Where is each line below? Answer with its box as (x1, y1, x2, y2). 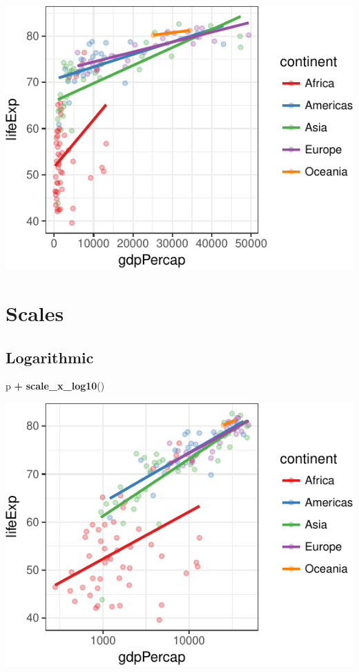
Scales (6, 299, 64, 327)
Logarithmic (6, 346, 94, 367)
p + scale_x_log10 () (6, 378, 105, 393)
